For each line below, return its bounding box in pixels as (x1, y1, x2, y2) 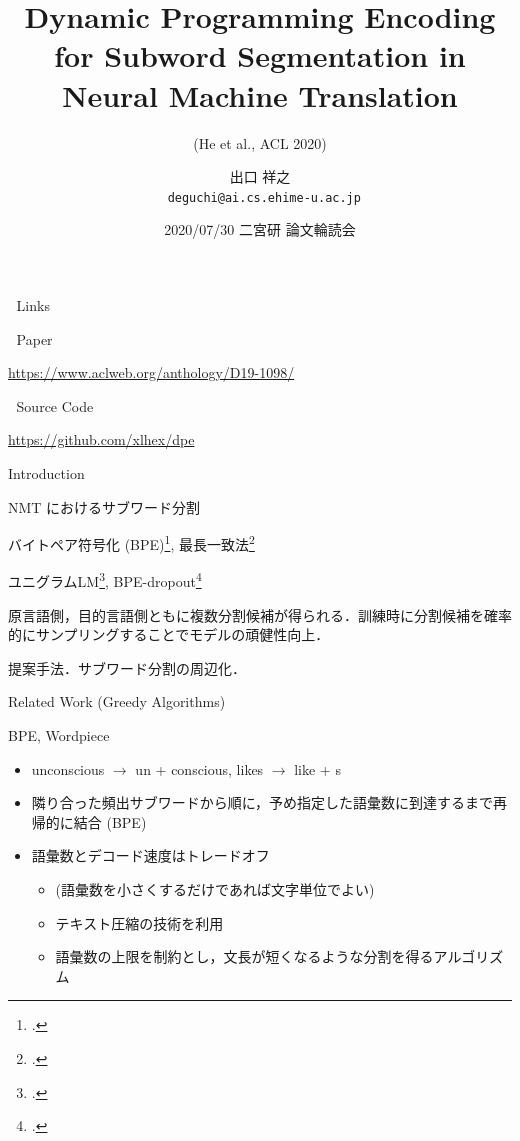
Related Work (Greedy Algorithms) (8, 691, 226, 712)
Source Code (16, 395, 94, 416)
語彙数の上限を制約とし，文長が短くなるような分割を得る (55, 946, 434, 967)
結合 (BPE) (73, 811, 147, 832)
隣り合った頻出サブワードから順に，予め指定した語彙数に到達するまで (31, 792, 494, 813)
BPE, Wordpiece (8, 724, 110, 745)
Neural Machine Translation (62, 74, 458, 115)
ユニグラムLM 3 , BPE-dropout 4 (8, 568, 202, 591)
